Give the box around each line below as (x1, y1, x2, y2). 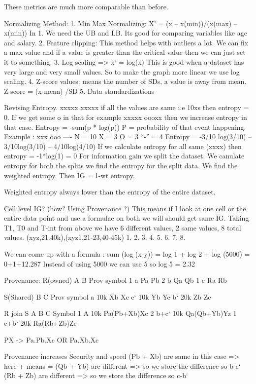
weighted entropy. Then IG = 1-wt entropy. (4, 170, 135, 180)
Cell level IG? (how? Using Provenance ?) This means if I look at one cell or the (4, 203, 246, 213)
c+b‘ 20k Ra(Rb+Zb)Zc (4, 318, 77, 328)
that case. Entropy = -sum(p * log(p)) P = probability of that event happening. (4, 121, 246, 132)
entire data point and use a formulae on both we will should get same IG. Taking (4, 213, 249, 223)
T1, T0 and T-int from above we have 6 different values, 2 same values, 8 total (4, 222, 241, 232)
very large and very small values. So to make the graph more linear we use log (4, 66, 240, 77)
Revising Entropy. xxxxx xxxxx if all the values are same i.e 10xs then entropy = (4, 102, 249, 113)
